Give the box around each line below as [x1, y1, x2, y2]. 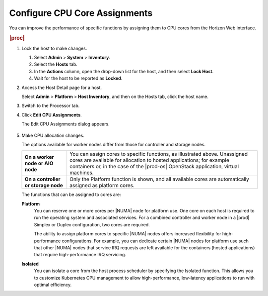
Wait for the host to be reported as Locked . [34, 75, 123, 82]
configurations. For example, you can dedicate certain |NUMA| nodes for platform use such [62, 238, 249, 244]
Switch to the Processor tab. [21, 102, 80, 109]
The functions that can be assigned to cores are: [21, 192, 121, 197]
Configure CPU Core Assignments [9, 7, 153, 18]
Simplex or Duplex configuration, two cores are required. [34, 221, 150, 227]
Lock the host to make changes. [21, 45, 87, 51]
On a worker [24, 154, 54, 161]
